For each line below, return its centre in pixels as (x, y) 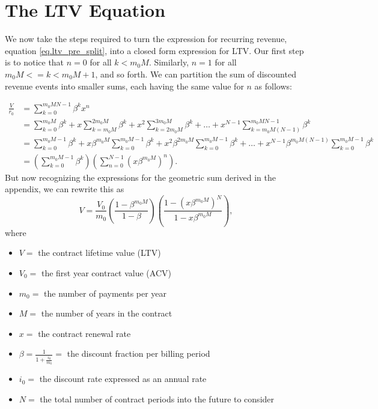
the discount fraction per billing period (139, 353)
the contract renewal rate (84, 333)
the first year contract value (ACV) (106, 272)
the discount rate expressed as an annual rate (123, 379)
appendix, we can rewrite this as (65, 189)
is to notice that (35, 62)
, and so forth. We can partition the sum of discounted (196, 74)
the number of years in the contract (107, 313)
